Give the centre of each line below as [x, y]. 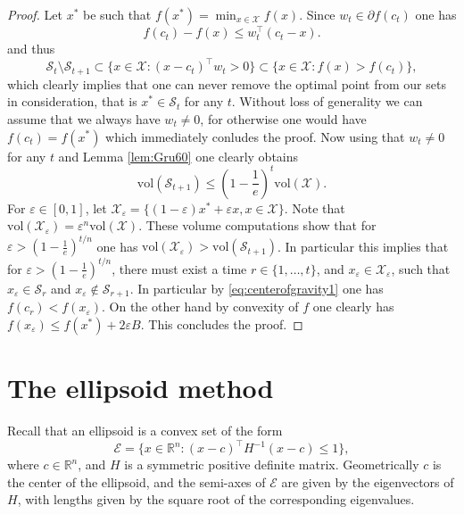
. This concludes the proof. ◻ [222, 323]
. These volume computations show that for [257, 225]
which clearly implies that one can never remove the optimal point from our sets [227, 83]
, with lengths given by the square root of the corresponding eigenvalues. [216, 499]
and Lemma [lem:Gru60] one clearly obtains [178, 156]
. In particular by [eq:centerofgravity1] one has [257, 288]
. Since [317, 14]
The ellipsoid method [141, 388]
